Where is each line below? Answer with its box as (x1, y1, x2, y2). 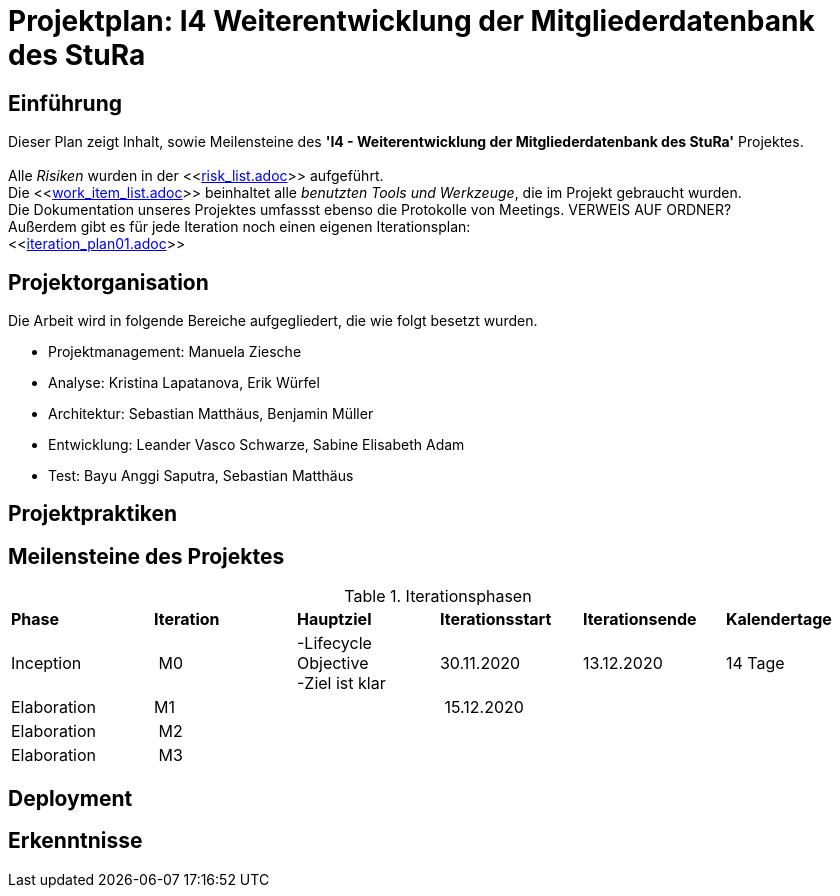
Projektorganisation (8, 269, 209, 295)
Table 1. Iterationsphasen (344, 586, 532, 607)
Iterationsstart (439, 609, 552, 630)
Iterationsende (582, 609, 697, 630)
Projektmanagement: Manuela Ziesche (48, 343, 302, 361)
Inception (11, 653, 82, 674)
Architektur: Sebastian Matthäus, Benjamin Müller (48, 405, 374, 423)
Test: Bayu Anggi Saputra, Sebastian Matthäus (48, 467, 354, 485)
